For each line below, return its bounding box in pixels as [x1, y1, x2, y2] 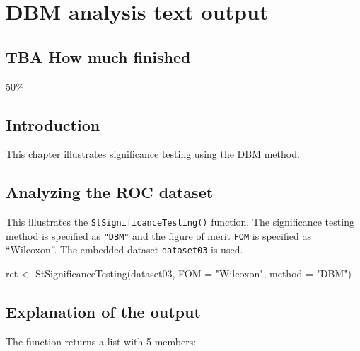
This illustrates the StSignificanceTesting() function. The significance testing [6, 214, 354, 229]
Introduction [6, 113, 100, 135]
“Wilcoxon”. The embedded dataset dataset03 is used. [6, 242, 243, 257]
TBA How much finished [6, 45, 191, 67]
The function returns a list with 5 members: [6, 333, 197, 348]
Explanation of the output [6, 301, 201, 323]
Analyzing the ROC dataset [6, 181, 214, 203]
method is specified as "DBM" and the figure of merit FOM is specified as [6, 228, 311, 243]
